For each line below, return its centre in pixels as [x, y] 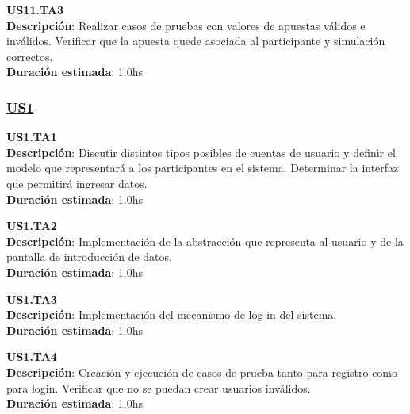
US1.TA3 [32, 299]
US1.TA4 [32, 356]
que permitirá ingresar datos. [77, 183]
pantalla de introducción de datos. [89, 257]
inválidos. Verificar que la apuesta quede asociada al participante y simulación [196, 41]
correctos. [30, 56]
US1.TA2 [32, 226]
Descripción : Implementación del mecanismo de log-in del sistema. [172, 314]
